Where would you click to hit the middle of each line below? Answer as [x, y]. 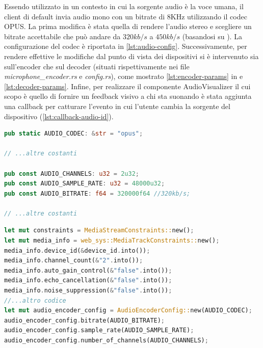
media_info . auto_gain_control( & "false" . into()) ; [88, 270]
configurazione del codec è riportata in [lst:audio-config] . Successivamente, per [126, 46]
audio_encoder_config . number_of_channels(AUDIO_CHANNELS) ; [106, 340]
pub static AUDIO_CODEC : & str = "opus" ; [74, 134]
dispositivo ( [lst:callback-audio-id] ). [59, 116]
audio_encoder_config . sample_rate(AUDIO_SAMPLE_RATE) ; [99, 330]
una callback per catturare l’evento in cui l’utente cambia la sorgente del [117, 106]
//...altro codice [35, 300]
